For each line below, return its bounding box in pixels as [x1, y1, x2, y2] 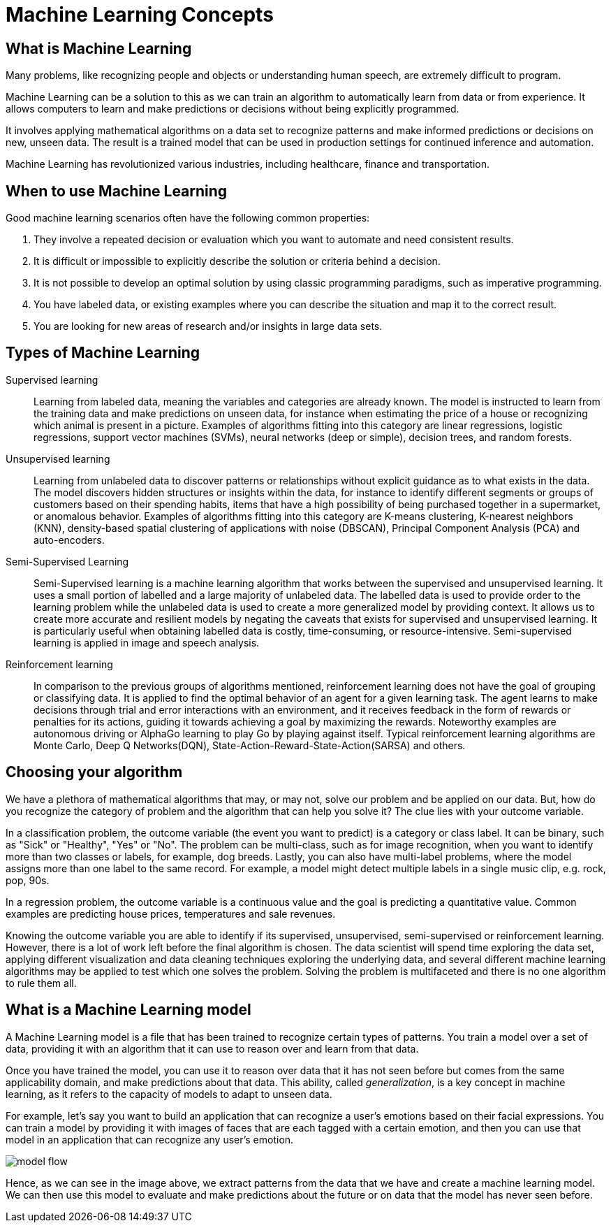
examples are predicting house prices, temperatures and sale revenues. [6, 907, 336, 920]
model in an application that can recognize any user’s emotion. [6, 1133, 294, 1146]
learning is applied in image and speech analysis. [34, 636, 260, 649]
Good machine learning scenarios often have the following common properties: [6, 212, 370, 224]
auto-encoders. [34, 533, 105, 546]
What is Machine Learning [6, 39, 192, 57]
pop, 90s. [6, 874, 50, 886]
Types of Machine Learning [6, 344, 200, 362]
